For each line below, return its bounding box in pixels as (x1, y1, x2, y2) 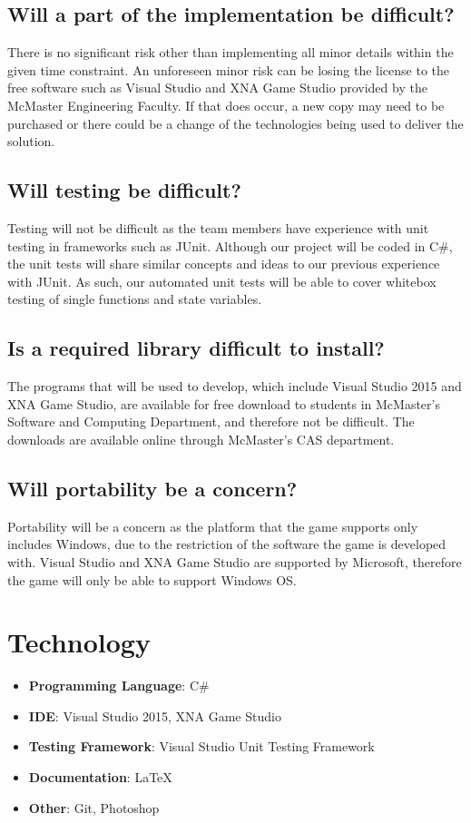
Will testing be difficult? (7, 176, 241, 204)
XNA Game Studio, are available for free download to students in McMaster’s (7, 394, 440, 413)
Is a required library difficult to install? (7, 334, 385, 362)
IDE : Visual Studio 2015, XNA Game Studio (28, 706, 281, 725)
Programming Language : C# (28, 676, 210, 695)
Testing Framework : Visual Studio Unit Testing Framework (28, 737, 375, 756)
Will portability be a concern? (7, 474, 298, 502)
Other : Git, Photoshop (28, 798, 160, 817)
